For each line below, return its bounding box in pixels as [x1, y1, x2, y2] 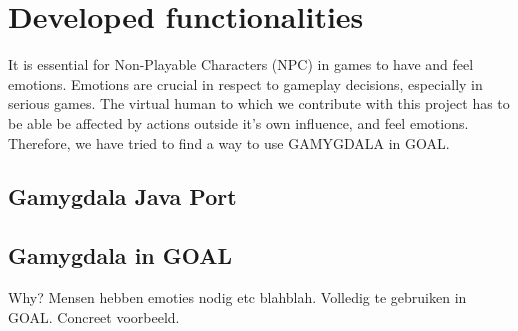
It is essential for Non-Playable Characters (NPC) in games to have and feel [8, 54, 474, 75]
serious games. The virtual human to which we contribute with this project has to [8, 93, 510, 114]
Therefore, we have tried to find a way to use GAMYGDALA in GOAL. [8, 132, 450, 153]
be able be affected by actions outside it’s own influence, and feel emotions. [8, 112, 469, 133]
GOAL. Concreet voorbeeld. [8, 306, 180, 327]
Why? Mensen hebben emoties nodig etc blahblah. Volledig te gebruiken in [8, 287, 467, 308]
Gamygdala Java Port [8, 181, 237, 212]
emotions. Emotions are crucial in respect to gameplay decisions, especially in [8, 73, 483, 94]
